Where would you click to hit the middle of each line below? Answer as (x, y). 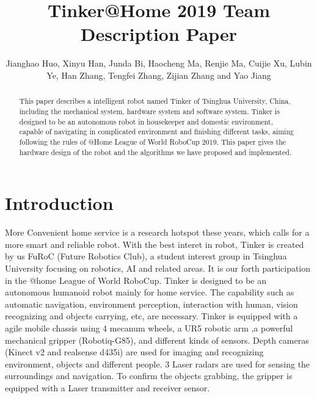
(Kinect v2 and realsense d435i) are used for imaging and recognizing (134, 352)
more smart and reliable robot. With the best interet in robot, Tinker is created (155, 244)
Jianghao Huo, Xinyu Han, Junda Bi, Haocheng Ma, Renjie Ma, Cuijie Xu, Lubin (159, 63)
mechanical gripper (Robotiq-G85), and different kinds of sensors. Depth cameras (157, 340)
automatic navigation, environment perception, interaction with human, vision (151, 304)
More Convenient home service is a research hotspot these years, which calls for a (157, 232)
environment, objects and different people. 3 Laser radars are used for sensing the (158, 364)
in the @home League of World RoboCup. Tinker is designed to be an (136, 280)
